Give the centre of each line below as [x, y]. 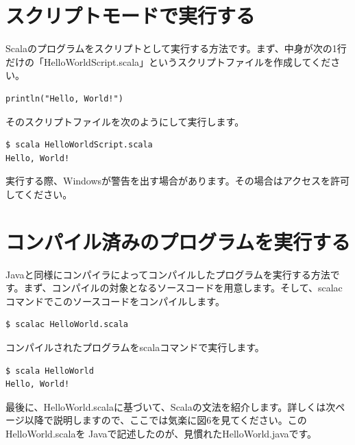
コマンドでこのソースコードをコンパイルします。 [115, 301]
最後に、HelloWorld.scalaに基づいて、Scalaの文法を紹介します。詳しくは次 [171, 406]
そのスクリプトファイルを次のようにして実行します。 [125, 121]
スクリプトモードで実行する [131, 15]
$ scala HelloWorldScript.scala [79, 145]
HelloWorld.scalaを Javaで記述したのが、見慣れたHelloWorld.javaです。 [161, 433]
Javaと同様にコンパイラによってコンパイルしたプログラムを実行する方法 [168, 274]
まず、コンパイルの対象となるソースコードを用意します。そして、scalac [183, 288]
